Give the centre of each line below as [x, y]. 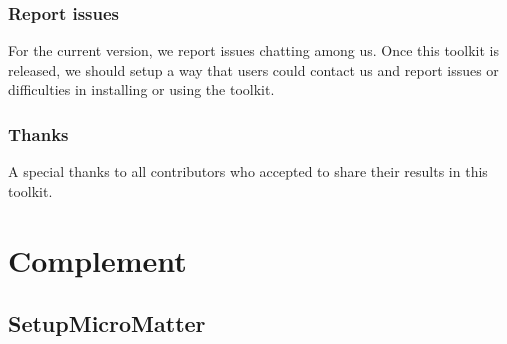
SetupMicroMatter [107, 323]
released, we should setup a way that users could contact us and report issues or [253, 69]
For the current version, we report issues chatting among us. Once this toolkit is [253, 50]
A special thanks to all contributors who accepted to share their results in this [248, 171]
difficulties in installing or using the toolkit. [141, 89]
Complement [97, 259]
